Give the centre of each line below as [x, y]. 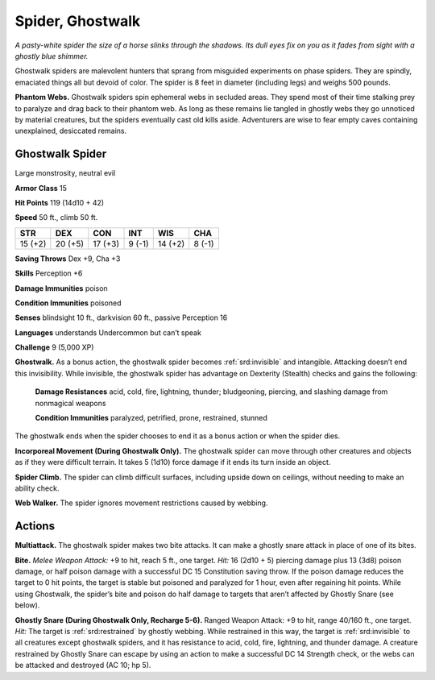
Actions [35, 527]
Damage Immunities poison [61, 288]
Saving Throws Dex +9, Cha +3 [68, 259]
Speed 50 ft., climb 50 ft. [56, 218]
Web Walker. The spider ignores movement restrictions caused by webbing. [141, 503]
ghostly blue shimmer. [52, 56]
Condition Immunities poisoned [68, 303]
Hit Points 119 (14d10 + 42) [60, 202]
